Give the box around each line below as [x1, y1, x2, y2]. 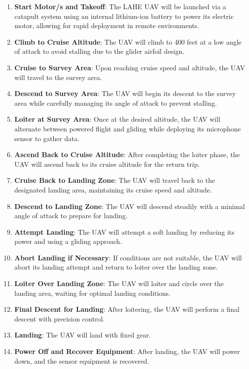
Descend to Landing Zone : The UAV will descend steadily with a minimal [14, 201, 245, 211]
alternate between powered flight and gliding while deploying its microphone [14, 123, 241, 133]
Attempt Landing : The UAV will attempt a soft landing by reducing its [14, 226, 234, 237]
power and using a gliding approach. [14, 236, 122, 246]
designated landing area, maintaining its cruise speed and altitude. [14, 184, 212, 194]
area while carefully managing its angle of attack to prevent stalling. [14, 97, 217, 108]
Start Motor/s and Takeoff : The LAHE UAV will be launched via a [14, 1, 226, 11]
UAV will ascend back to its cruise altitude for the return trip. [14, 159, 200, 169]
